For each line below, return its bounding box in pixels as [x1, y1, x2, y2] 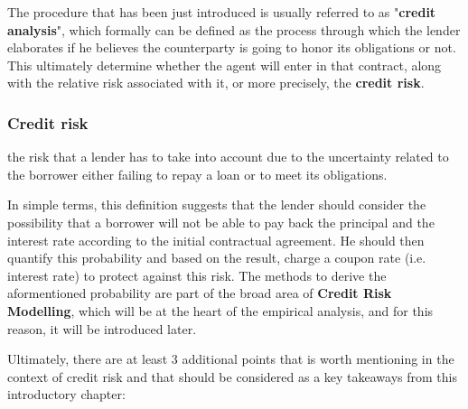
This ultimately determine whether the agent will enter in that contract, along [7, 55, 442, 74]
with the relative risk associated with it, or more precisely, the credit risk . [7, 73, 425, 92]
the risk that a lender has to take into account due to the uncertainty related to [7, 147, 449, 166]
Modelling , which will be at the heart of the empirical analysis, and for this [7, 301, 434, 320]
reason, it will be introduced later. [7, 319, 197, 338]
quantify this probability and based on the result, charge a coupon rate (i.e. [7, 248, 426, 267]
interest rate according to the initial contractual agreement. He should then [7, 230, 425, 249]
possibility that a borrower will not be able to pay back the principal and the [7, 212, 435, 231]
